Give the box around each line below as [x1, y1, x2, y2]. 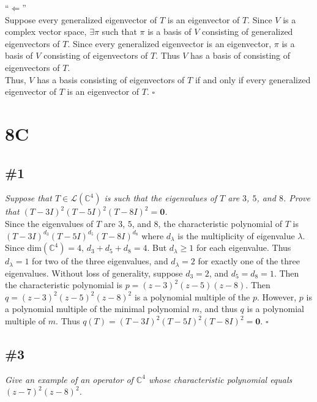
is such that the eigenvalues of [104, 192, 217, 204]
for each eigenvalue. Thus [196, 241, 291, 254]
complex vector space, [5, 25, 87, 38]
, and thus [200, 302, 237, 315]
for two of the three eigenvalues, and [32, 255, 168, 267]
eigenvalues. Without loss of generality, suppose [5, 266, 183, 279]
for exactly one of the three [198, 255, 300, 267]
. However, [256, 290, 297, 303]
